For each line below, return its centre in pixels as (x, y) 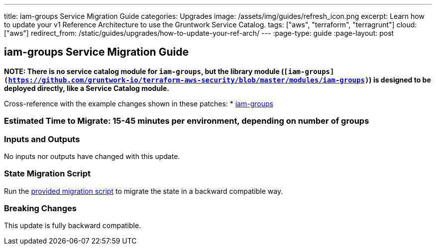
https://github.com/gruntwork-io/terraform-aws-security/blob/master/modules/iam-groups (186, 80)
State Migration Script (48, 174)
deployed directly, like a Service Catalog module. (87, 88)
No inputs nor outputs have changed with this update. (92, 156)
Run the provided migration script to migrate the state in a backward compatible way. (144, 191)
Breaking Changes (41, 208)
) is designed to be (400, 80)
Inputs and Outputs (42, 139)
